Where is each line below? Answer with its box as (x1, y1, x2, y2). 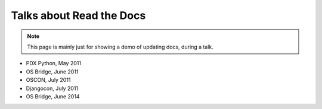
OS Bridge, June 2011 (26, 68, 79, 75)
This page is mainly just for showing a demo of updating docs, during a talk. (27, 43, 214, 50)
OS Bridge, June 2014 (26, 92, 80, 100)
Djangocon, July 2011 (26, 85, 79, 92)
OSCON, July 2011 (26, 76, 71, 84)
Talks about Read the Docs (11, 9, 146, 22)
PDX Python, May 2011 (26, 60, 82, 67)
